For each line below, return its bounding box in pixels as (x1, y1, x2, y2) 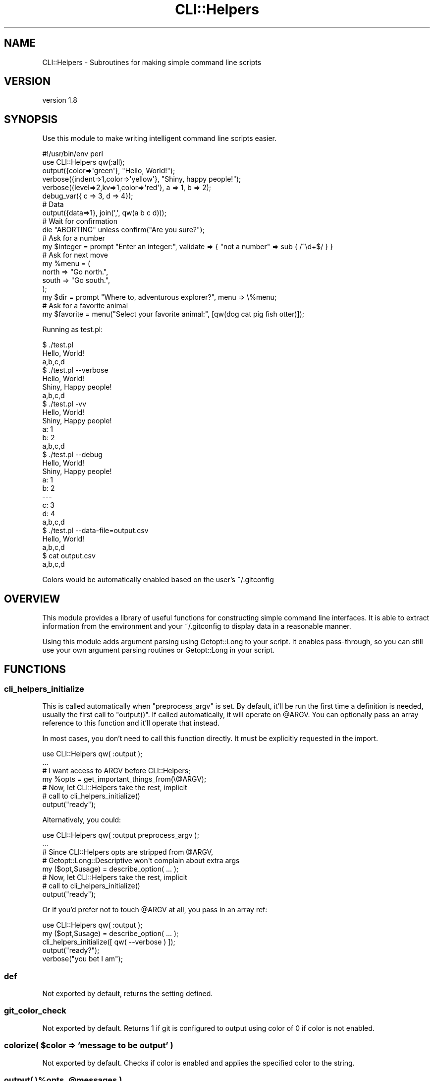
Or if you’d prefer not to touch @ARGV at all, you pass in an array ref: (42, 905, 268, 914)
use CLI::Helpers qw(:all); (42, 158, 125, 167)
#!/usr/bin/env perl (42, 149, 103, 158)
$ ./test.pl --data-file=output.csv (42, 526, 149, 535)
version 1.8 (42, 96, 77, 105)
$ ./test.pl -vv (42, 400, 87, 408)
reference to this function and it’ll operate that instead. (42, 719, 220, 728)
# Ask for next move (42, 251, 108, 260)
